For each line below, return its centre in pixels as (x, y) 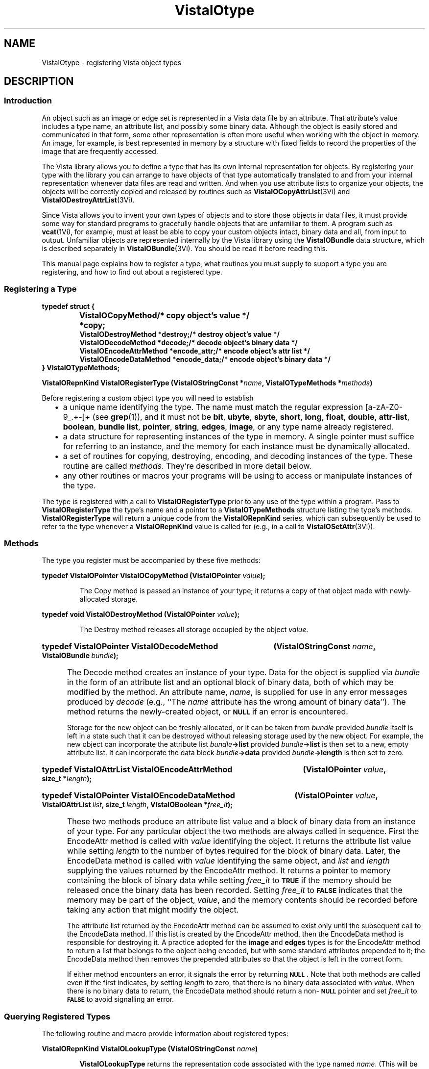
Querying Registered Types (57, 1016)
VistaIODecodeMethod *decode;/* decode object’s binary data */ (189, 342)
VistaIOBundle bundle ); (80, 656)
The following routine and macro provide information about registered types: (165, 1034)
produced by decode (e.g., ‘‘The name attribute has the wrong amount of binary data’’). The (237, 702)
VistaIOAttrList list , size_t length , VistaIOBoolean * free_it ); (137, 805)
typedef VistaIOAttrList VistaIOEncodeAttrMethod (137, 770)
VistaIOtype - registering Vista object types (112, 62)
